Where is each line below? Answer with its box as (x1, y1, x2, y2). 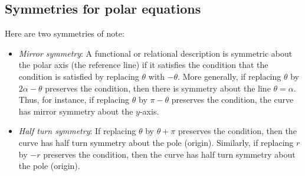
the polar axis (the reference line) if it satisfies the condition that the (18, 58, 268, 71)
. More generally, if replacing (178, 70, 281, 82)
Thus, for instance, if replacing (18, 93, 130, 106)
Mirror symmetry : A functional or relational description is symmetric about (18, 47, 293, 59)
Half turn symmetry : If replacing (18, 125, 136, 137)
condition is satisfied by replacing (18, 70, 139, 82)
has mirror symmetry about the (18, 105, 133, 117)
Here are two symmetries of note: (5, 27, 124, 40)
